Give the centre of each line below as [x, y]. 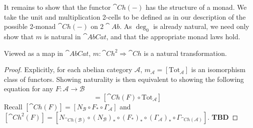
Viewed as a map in [34, 53]
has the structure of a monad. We [196, 7]
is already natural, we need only [201, 26]
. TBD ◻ [223, 116]
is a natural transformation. [185, 53]
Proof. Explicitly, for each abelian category [68, 69]
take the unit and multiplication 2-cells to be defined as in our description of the [125, 16]
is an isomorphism [218, 69]
